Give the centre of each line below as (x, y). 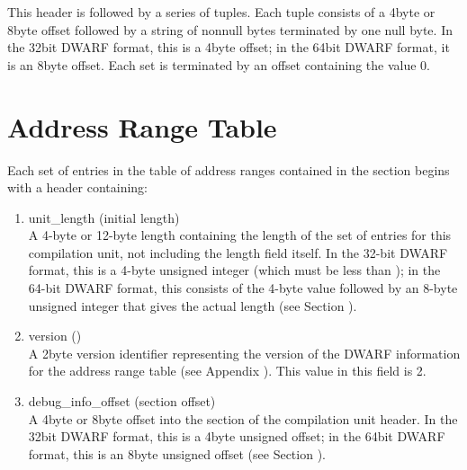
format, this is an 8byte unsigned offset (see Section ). (177, 453)
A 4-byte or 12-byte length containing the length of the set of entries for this (240, 235)
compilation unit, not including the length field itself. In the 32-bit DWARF (238, 252)
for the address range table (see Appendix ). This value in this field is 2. (227, 371)
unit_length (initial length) (104, 217)
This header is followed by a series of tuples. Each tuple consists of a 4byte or (221, 12)
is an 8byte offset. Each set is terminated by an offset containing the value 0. (219, 64)
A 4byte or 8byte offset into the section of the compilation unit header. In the (243, 418)
